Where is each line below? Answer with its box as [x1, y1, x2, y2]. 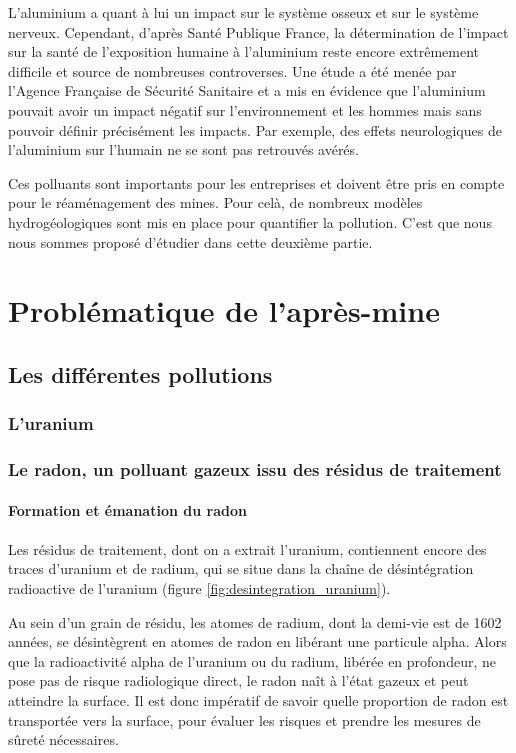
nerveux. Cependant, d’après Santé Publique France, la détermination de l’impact [8, 21, 509, 42]
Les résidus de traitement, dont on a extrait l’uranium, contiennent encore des [8, 538, 487, 559]
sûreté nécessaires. [8, 729, 119, 750]
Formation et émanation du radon [8, 499, 247, 520]
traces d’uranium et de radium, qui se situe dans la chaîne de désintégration [8, 558, 474, 579]
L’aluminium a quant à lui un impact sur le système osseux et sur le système [8, 2, 479, 22]
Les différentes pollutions [8, 358, 273, 389]
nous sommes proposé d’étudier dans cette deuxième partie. [8, 231, 373, 252]
